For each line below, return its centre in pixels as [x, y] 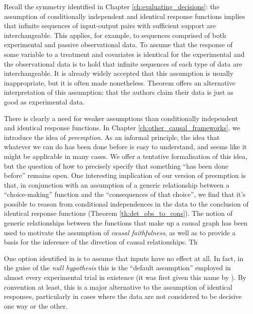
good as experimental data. [44, 101]
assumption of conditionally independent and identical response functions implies [125, 16]
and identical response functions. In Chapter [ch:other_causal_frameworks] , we [122, 128]
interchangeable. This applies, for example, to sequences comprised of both [115, 35]
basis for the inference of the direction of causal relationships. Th [101, 242]
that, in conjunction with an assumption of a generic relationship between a [117, 184]
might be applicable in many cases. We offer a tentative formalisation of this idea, [126, 156]
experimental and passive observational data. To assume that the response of [118, 44]
